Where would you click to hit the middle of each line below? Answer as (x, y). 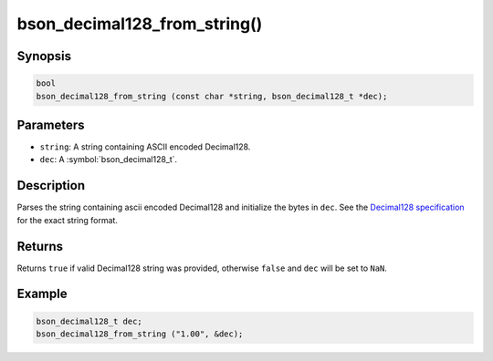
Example (42, 294)
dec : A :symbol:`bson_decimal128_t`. (109, 160)
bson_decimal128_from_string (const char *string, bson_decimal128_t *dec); (212, 96)
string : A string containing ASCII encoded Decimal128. (145, 147)
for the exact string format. (68, 220)
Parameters (51, 124)
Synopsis (44, 56)
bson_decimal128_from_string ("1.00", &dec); (140, 334)
